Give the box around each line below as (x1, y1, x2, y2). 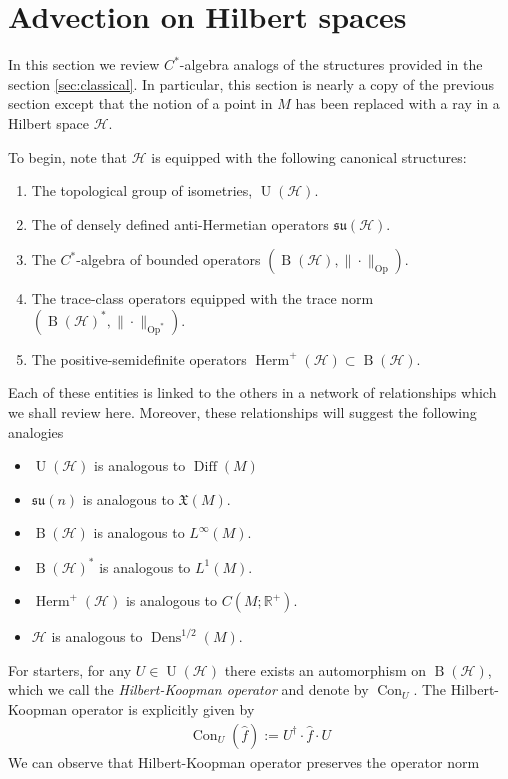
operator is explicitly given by (71, 698, 255, 719)
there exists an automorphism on (224, 659, 427, 680)
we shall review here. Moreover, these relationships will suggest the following (8, 402, 477, 423)
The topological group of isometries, (31, 180, 253, 201)
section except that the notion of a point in (8, 93, 273, 114)
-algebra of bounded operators (76, 249, 261, 270)
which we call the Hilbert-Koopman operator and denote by (8, 679, 369, 700)
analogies (8, 421, 64, 442)
